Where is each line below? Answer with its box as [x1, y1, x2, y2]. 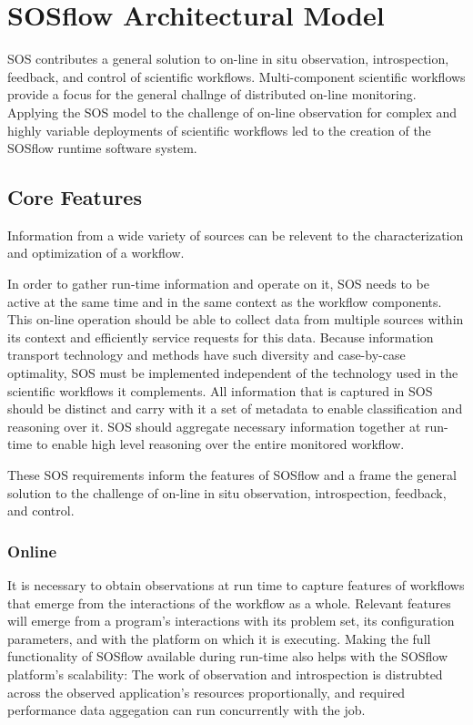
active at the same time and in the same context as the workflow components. [7, 291, 442, 311]
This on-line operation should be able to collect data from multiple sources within [7, 310, 464, 329]
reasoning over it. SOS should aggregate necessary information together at [7, 416, 421, 435]
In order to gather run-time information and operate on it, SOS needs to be [7, 274, 429, 293]
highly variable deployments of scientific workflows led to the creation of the [7, 120, 431, 139]
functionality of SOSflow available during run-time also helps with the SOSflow [7, 647, 448, 666]
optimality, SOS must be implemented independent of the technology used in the [7, 363, 458, 383]
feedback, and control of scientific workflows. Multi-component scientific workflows [7, 66, 466, 86]
